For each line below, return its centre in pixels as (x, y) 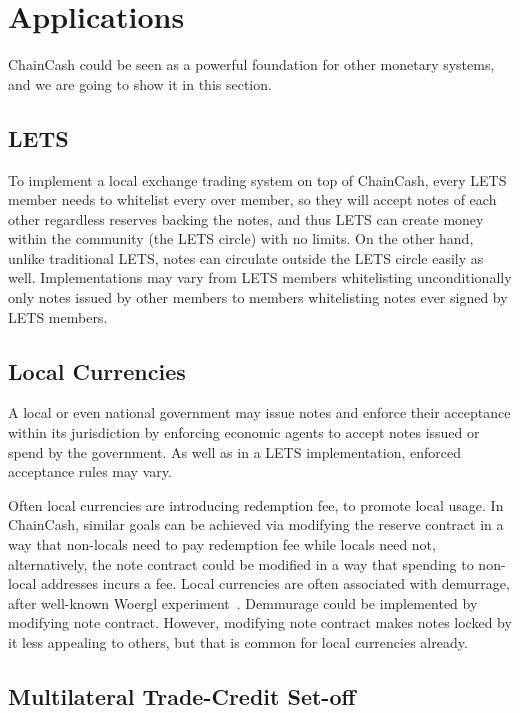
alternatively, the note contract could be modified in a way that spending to (241, 563)
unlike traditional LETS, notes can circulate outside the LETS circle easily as (246, 257)
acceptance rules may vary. (90, 471)
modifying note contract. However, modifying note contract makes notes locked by (260, 622)
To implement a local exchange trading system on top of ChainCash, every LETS (257, 179)
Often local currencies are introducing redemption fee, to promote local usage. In (256, 504)
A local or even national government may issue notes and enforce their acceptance (259, 412)
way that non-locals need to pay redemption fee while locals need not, (222, 544)
